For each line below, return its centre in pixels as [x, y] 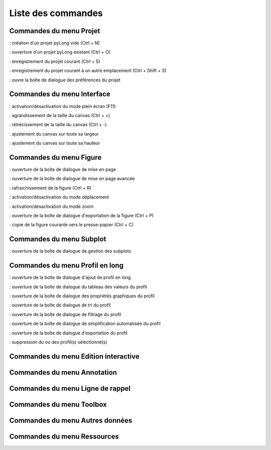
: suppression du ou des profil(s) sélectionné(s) [58, 342]
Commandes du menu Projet [55, 31]
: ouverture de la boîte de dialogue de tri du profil [60, 305]
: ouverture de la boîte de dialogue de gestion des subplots [70, 251]
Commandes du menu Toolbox [58, 404]
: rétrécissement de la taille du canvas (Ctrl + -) [58, 125]
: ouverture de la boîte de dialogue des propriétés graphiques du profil [82, 296]
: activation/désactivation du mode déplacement [59, 197]
